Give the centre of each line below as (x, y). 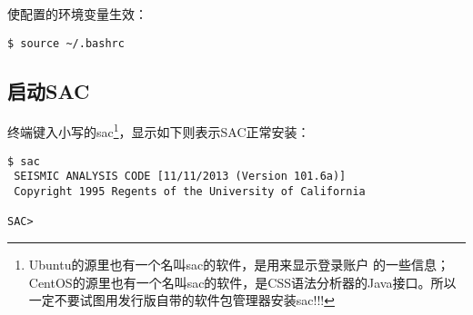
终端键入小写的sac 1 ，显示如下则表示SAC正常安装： (159, 131)
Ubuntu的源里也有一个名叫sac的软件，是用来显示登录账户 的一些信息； (239, 264)
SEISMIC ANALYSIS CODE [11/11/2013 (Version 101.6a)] (180, 177)
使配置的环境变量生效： (77, 14)
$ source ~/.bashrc (66, 43)
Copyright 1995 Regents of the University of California (190, 192)
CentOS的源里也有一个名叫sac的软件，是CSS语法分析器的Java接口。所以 (242, 282)
